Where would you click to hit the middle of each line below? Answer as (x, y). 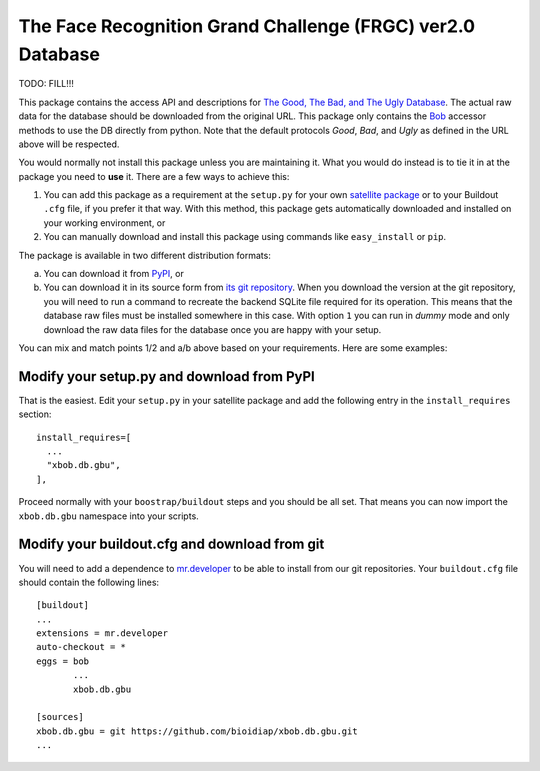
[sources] (60, 717)
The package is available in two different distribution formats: (145, 255)
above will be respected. (69, 144)
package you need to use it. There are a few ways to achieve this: (154, 176)
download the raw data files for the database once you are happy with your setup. (212, 329)
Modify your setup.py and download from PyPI (166, 376)
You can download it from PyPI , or (113, 274)
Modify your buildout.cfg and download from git (171, 544)
